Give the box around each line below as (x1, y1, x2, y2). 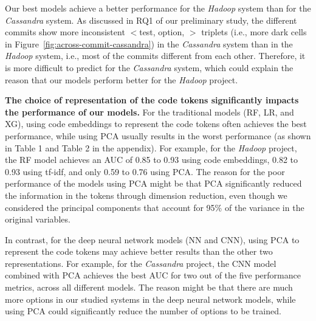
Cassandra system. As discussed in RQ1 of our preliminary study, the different (5, 13, 297, 26)
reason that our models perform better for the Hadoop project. (5, 73, 238, 86)
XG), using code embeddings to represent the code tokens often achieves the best (5, 117, 307, 130)
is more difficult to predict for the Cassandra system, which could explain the (5, 61, 294, 74)
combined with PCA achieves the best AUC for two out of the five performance (5, 269, 301, 281)
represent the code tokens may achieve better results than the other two (5, 245, 273, 258)
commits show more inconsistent (5, 26, 125, 38)
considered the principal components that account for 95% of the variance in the (5, 201, 304, 213)
